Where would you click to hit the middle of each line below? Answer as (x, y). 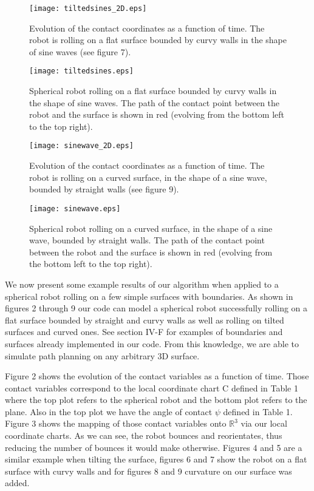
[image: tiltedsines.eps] (81, 71)
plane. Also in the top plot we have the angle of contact (109, 411)
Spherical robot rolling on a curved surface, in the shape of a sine (151, 228)
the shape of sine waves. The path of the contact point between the (155, 102)
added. (17, 483)
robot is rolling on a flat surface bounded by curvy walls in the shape (158, 40)
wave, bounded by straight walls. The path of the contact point (147, 240)
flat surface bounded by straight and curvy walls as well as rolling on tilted (145, 320)
